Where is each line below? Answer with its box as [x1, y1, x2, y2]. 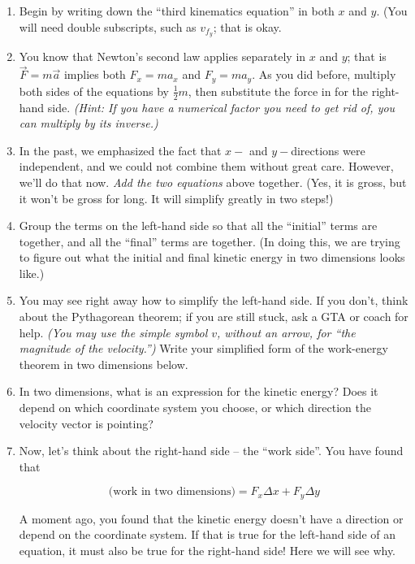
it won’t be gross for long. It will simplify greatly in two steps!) [19, 189, 334, 206]
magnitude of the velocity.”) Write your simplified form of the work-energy [19, 340, 388, 357]
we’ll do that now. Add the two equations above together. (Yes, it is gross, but [19, 173, 407, 190]
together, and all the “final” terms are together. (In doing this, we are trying [19, 232, 400, 249]
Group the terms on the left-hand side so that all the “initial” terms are [19, 217, 378, 234]
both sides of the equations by [19, 82, 169, 99]
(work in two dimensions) [108, 486, 236, 498]
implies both [63, 66, 126, 83]
